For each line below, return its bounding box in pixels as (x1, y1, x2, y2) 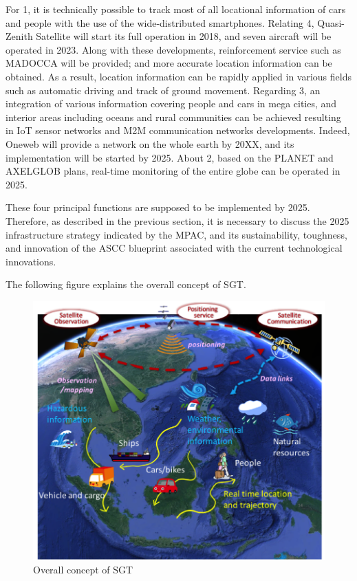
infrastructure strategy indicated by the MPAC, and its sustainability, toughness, (6, 227, 347, 241)
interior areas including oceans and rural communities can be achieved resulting (6, 109, 341, 124)
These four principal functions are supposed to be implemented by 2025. (6, 200, 310, 215)
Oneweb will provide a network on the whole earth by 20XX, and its (6, 136, 294, 151)
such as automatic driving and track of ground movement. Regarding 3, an (6, 83, 321, 97)
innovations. (6, 254, 56, 268)
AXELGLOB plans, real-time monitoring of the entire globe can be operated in (6, 164, 340, 178)
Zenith (6, 29, 33, 43)
